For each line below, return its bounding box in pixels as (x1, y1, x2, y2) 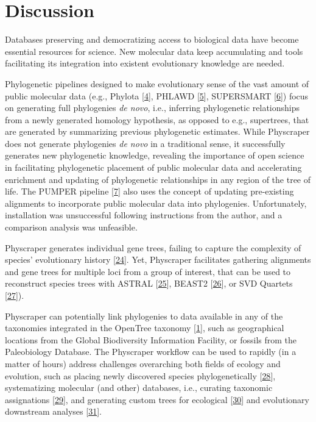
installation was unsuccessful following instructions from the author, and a (5, 209, 283, 221)
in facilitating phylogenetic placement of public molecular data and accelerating (5, 161, 302, 174)
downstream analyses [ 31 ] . (5, 405, 102, 418)
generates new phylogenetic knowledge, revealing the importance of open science (5, 149, 304, 162)
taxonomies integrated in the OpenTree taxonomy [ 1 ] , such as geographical (5, 321, 284, 334)
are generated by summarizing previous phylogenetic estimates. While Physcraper (5, 125, 310, 138)
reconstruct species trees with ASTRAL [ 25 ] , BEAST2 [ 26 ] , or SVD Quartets (5, 277, 293, 290)
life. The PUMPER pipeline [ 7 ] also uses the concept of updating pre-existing (5, 185, 294, 198)
